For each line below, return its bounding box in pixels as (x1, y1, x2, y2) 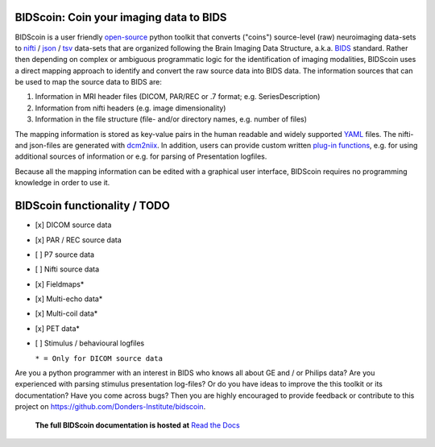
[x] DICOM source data (35, 220, 112, 230)
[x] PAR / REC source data (35, 234, 122, 245)
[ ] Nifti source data (35, 264, 100, 274)
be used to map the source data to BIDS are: (14, 77, 163, 87)
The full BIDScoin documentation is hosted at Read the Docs (35, 420, 241, 430)
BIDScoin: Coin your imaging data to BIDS (14, 10, 227, 24)
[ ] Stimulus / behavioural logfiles (35, 338, 145, 348)
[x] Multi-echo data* (35, 294, 103, 304)
